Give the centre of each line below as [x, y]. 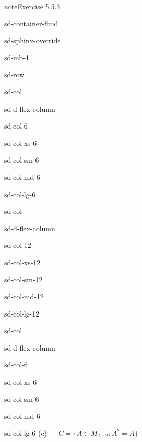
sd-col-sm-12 [23, 279]
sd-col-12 [18, 245]
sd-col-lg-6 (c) [26, 433]
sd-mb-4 [16, 57]
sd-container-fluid [31, 23]
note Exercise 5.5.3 [32, 6]
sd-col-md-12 [24, 296]
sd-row [14, 74]
